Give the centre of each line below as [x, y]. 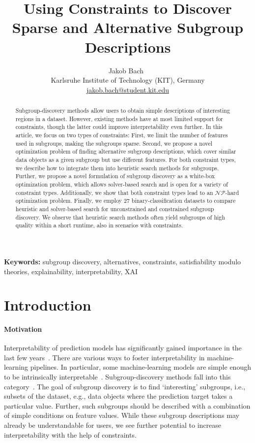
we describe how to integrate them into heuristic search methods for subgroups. [117, 168]
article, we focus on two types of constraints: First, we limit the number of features [122, 135]
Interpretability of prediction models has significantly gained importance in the [123, 348]
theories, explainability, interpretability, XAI [71, 271]
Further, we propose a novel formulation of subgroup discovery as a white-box [115, 176]
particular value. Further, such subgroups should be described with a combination [127, 405]
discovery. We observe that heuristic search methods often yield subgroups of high [120, 217]
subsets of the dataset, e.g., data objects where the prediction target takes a [118, 396]
